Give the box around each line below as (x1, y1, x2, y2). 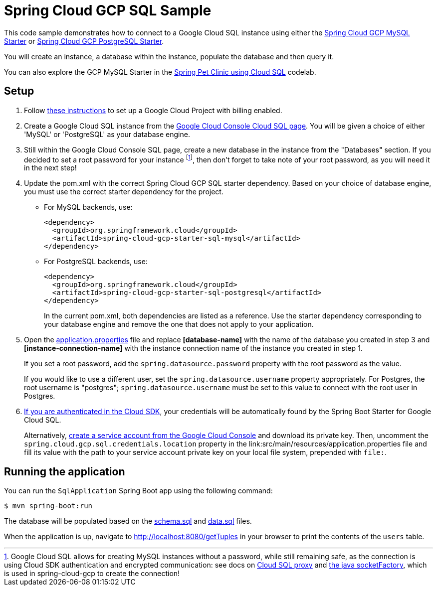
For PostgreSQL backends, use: (44, 257, 148, 266)
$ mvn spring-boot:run (4, 502, 93, 510)
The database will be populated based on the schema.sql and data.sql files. (4, 517, 252, 526)
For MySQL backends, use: (44, 203, 133, 212)
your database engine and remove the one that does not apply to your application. (44, 320, 314, 329)
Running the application (4, 465, 125, 478)
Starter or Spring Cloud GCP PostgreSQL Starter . (4, 36, 164, 45)
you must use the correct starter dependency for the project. (24, 187, 223, 196)
